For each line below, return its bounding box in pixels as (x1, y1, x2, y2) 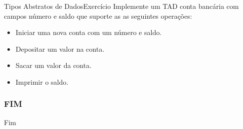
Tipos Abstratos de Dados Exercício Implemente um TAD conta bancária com (4, 1, 239, 11)
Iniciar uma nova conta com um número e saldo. (15, 27, 162, 37)
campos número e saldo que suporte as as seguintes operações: (4, 10, 192, 21)
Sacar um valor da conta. (15, 60, 92, 70)
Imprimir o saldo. (15, 76, 69, 87)
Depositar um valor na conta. (15, 43, 105, 54)
